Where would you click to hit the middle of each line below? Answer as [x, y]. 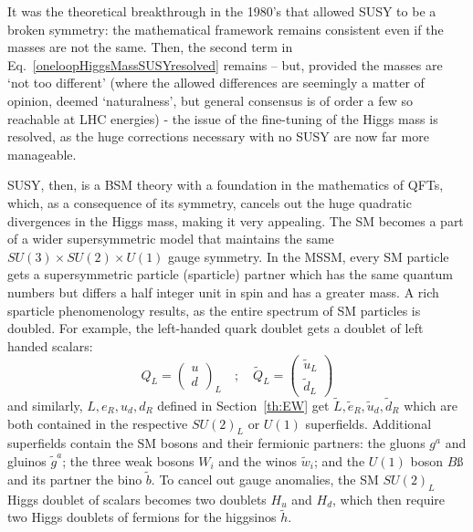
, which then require [389, 499]
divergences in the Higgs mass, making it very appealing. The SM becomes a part [236, 220]
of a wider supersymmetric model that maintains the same [171, 239]
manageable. [42, 154]
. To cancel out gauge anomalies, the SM [265, 479]
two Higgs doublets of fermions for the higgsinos [142, 517]
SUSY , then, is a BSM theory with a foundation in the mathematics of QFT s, [226, 185]
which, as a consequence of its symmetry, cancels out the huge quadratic [210, 202]
